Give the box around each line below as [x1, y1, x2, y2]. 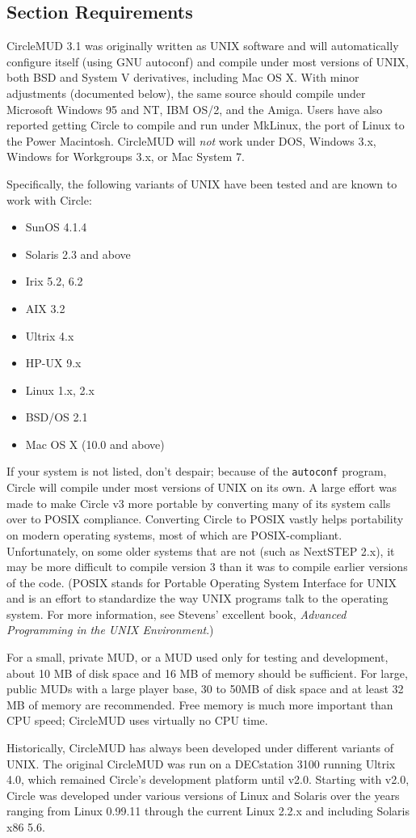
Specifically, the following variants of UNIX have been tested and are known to [6, 175, 397, 192]
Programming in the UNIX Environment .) [6, 621, 214, 638]
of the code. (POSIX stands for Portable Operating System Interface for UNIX [6, 573, 397, 590]
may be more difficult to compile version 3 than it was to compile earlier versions [6, 558, 408, 575]
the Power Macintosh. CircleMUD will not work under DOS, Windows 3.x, [6, 132, 376, 149]
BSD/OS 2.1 [25, 408, 88, 425]
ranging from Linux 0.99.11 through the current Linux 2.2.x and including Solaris [6, 802, 410, 819]
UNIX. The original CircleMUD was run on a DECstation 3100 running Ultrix [6, 755, 396, 772]
